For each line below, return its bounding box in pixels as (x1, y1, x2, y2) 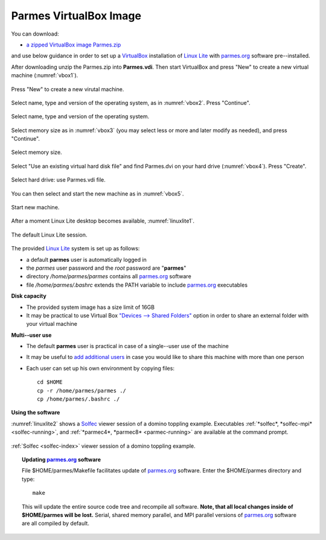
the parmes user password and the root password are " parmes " (26, 264, 187, 272)
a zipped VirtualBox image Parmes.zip (26, 41, 121, 48)
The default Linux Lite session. (11, 231, 88, 238)
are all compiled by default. (22, 519, 90, 527)
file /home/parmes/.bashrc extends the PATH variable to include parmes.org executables (26, 281, 248, 288)
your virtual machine (26, 320, 78, 328)
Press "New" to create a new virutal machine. (11, 85, 124, 93)
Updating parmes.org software (22, 456, 101, 463)
